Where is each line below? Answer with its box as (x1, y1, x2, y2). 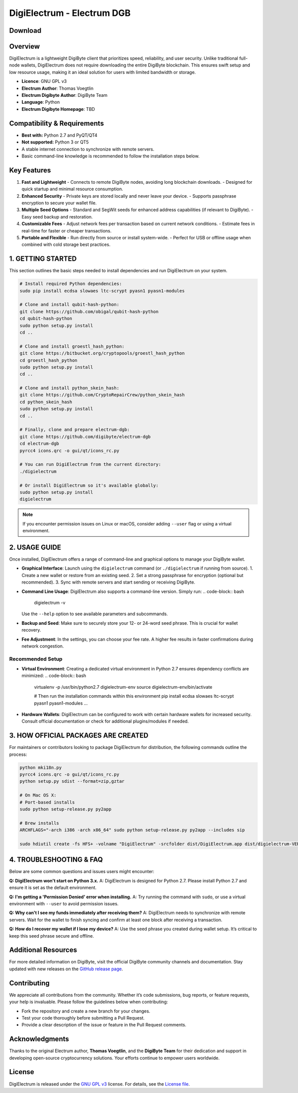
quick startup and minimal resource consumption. (21, 186, 124, 192)
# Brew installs (19, 820, 60, 826)
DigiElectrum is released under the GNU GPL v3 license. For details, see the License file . (9, 1081, 190, 1087)
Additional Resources (9, 946, 77, 954)
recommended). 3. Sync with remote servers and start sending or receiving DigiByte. (21, 579, 196, 585)
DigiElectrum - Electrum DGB (9, 7, 131, 18)
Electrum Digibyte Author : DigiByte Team (21, 92, 108, 98)
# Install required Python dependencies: (19, 281, 122, 287)
